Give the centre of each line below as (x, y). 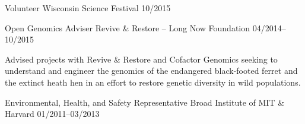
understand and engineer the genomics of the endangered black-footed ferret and (151, 71)
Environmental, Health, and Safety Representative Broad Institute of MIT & (145, 102)
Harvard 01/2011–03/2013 (52, 114)
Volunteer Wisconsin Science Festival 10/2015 (88, 8)
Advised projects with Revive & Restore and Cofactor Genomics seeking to (141, 59)
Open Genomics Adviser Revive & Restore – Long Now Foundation (128, 27)
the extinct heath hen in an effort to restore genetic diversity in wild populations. (153, 82)
